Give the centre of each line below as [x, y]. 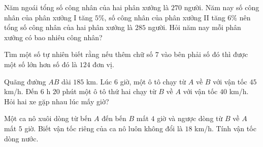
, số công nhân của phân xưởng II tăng [165, 17]
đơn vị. [103, 64]
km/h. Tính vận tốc [225, 128]
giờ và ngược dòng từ [190, 118]
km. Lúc [99, 81]
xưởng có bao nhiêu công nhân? [53, 37]
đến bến [114, 118]
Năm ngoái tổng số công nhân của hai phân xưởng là [87, 7]
